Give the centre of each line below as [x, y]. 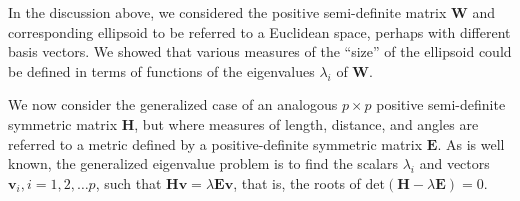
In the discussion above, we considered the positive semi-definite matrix [227, 12]
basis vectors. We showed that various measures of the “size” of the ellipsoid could [260, 51]
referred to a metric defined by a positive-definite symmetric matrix [215, 143]
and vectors [454, 163]
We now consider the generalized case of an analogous [173, 104]
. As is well [471, 143]
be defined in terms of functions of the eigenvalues [161, 70]
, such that [128, 182]
